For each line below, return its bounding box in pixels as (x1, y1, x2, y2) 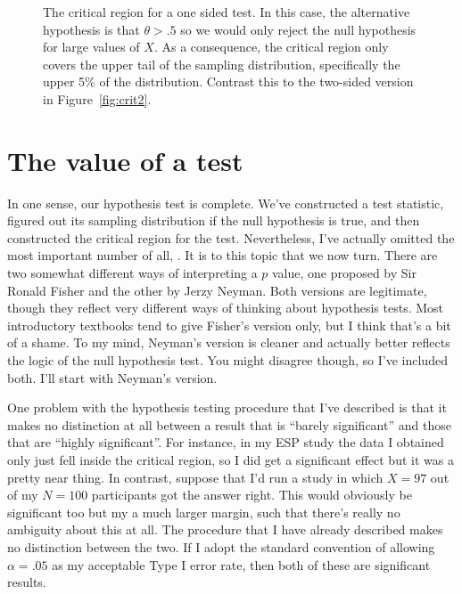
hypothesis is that (43, 20, 140, 38)
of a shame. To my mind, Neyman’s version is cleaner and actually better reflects (7, 333, 450, 352)
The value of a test (7, 142, 243, 178)
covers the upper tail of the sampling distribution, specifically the (43, 54, 400, 73)
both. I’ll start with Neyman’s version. (7, 368, 218, 387)
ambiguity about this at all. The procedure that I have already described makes (7, 520, 443, 539)
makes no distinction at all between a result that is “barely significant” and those (7, 415, 451, 434)
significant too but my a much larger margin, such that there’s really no (7, 502, 400, 521)
